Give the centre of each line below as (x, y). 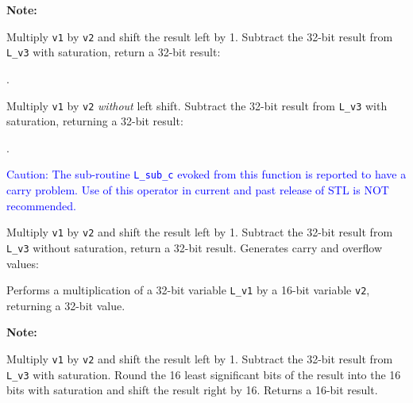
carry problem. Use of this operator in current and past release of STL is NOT (198, 190)
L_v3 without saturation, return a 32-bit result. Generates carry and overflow (195, 247)
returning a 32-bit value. (66, 305)
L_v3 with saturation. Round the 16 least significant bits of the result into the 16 (204, 374)
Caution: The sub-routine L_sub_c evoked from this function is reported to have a (206, 174)
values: (23, 263)
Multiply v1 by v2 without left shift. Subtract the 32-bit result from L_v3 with (197, 105)
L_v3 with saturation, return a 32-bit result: (114, 52)
